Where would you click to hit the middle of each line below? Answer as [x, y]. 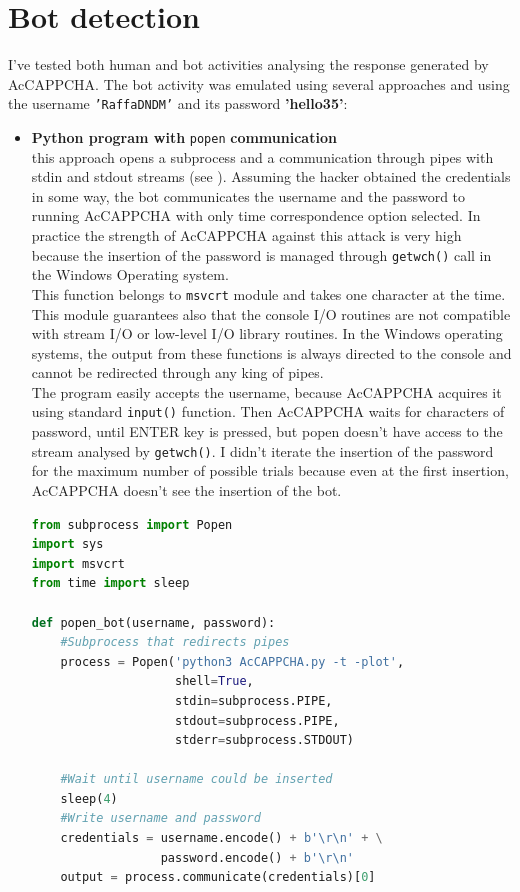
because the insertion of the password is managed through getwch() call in [261, 254]
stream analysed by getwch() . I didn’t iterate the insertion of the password [262, 450]
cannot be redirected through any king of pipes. [177, 372]
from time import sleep [110, 583]
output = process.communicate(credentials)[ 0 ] [218, 877]
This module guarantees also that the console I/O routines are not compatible [271, 313]
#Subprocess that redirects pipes [175, 642]
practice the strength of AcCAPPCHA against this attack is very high [246, 235]
